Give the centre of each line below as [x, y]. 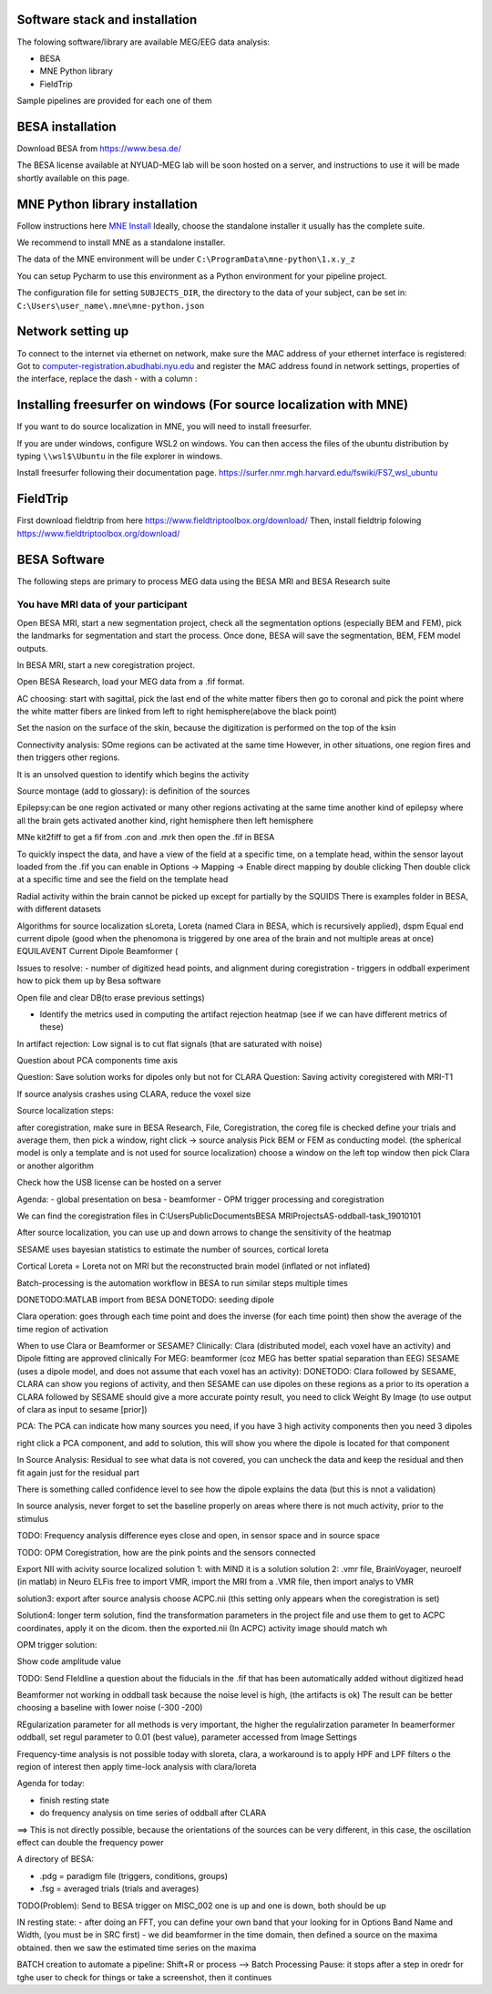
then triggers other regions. [68, 757]
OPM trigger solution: [57, 1644]
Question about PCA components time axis [97, 1061]
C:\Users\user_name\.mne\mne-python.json [111, 306]
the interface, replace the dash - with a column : [107, 379]
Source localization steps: [65, 1111]
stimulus [33, 1518]
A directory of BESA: [56, 1859]
